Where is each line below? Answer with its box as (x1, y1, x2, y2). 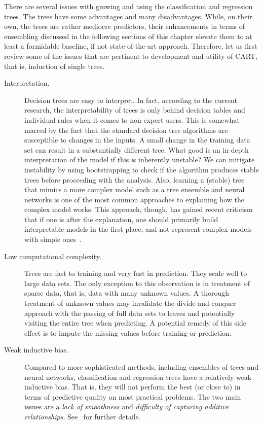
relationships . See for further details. (24, 411, 141, 421)
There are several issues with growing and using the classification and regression (4, 1, 253, 11)
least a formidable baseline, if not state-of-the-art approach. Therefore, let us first (4, 41, 257, 51)
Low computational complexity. (4, 251, 101, 261)
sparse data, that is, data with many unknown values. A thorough (24, 288, 230, 298)
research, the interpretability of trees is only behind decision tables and (24, 104, 245, 115)
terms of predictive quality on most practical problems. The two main (24, 391, 241, 402)
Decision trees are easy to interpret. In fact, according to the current (24, 94, 237, 105)
